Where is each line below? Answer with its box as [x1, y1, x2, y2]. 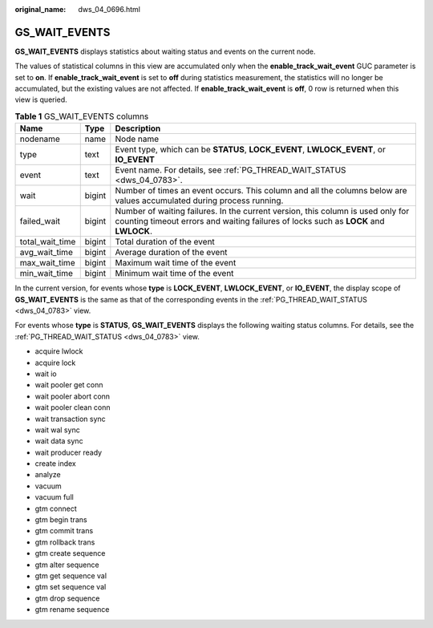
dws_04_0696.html [78, 5, 140, 14]
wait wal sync [34, 425, 80, 435]
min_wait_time [19, 268, 74, 279]
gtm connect [34, 504, 78, 513]
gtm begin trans [34, 515, 87, 525]
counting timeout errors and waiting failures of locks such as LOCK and [115, 216, 385, 227]
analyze [34, 470, 62, 480]
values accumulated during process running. [115, 195, 284, 206]
